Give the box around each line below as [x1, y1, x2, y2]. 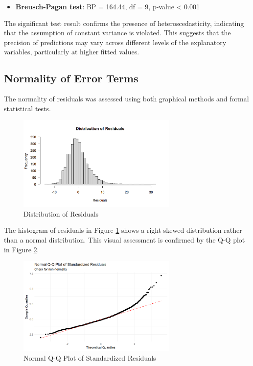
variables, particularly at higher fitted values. [4, 47, 139, 57]
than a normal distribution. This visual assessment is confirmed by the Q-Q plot [4, 234, 245, 244]
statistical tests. [4, 103, 51, 113]
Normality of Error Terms [4, 71, 138, 86]
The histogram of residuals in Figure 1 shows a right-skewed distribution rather [4, 225, 242, 235]
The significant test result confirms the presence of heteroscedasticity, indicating [4, 18, 244, 28]
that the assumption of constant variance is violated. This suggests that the [4, 27, 231, 38]
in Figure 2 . [4, 244, 39, 254]
